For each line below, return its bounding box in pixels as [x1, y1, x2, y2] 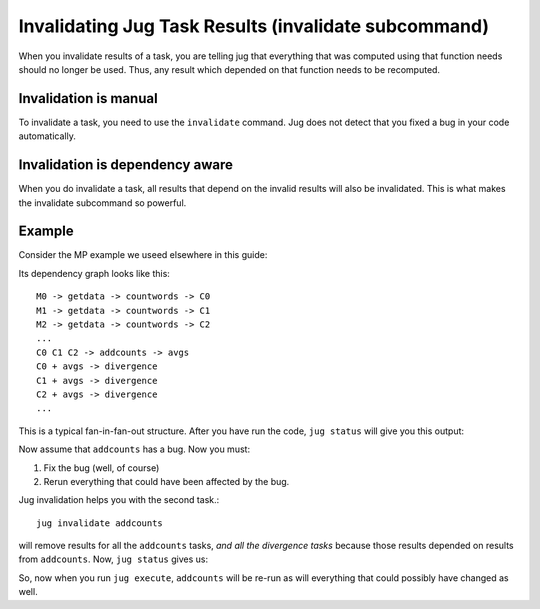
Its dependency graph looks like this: [18, 267, 170, 279]
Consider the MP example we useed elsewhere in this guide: [18, 249, 268, 261]
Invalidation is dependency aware [18, 156, 234, 174]
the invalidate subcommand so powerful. [18, 196, 187, 209]
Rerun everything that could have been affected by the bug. [43, 475, 290, 487]
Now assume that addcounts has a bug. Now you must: [18, 443, 250, 455]
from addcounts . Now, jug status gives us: [18, 553, 209, 565]
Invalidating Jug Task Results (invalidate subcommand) [18, 15, 490, 37]
